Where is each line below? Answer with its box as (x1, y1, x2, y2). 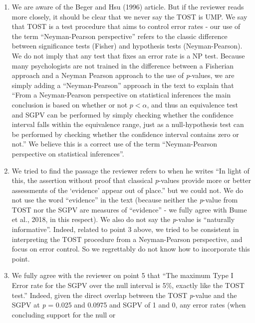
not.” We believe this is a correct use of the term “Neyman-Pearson (11, 138, 218, 149)
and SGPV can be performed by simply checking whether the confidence (11, 109, 234, 119)
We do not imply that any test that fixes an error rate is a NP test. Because (11, 50, 245, 60)
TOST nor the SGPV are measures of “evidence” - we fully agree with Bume (11, 204, 247, 214)
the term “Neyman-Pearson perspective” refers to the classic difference (11, 30, 228, 41)
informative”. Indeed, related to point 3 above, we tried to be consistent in (11, 224, 239, 234)
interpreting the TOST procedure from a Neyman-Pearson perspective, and (11, 233, 243, 244)
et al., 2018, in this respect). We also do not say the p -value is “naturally (11, 214, 235, 224)
